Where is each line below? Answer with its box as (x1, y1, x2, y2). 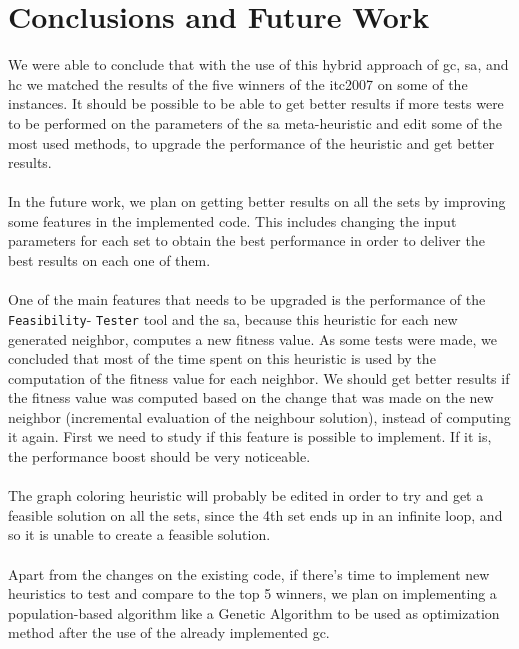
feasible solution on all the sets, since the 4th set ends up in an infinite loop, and (8, 504, 503, 525)
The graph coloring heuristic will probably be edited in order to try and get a (8, 485, 484, 506)
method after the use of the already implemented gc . (8, 622, 330, 643)
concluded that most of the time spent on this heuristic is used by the (8, 348, 436, 369)
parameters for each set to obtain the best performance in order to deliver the (8, 230, 485, 251)
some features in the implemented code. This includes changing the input (8, 210, 457, 231)
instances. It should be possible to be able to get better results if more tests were (8, 93, 504, 114)
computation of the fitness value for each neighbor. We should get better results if (8, 367, 510, 388)
